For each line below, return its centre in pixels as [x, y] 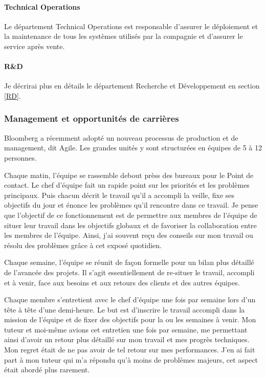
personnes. [20, 157]
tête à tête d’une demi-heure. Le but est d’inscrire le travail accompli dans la [125, 309]
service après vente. [35, 46]
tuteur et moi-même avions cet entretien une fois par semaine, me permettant [126, 329]
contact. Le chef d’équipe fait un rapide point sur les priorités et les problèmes [127, 185]
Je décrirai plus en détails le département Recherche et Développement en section [132, 86]
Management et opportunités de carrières [92, 118]
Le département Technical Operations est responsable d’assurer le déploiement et [131, 26]
